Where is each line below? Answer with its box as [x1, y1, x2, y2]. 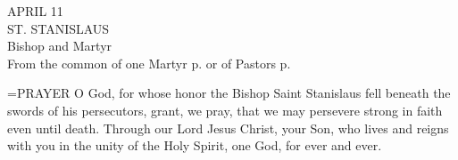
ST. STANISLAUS [7, 19, 110, 37]
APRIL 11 [7, 2, 63, 20]
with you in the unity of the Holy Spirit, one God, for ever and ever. [7, 136, 382, 155]
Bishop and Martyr [7, 36, 112, 55]
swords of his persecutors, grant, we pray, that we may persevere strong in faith [7, 100, 443, 119]
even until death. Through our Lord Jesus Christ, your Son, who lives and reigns [7, 118, 449, 137]
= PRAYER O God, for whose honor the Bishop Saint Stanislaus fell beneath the [7, 84, 451, 102]
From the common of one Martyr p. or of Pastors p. [7, 53, 291, 72]
